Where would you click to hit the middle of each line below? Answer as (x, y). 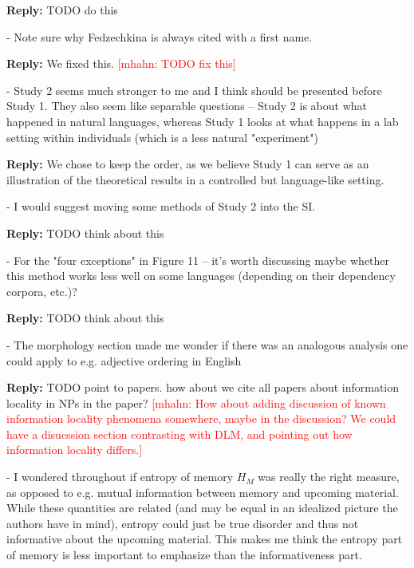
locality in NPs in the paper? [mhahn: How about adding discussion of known (196, 402)
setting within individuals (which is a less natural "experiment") (162, 137)
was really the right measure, (329, 477)
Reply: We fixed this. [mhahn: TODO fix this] (121, 63)
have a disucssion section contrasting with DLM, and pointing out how (179, 434)
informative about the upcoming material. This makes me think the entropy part (205, 539)
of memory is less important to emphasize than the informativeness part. (184, 555)
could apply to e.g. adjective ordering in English (124, 360)
